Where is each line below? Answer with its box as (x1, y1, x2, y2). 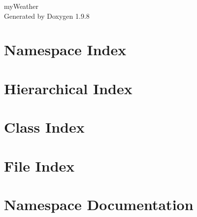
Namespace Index (4, 39, 127, 60)
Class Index (4, 117, 85, 137)
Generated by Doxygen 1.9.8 (4, 10, 90, 21)
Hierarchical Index (4, 78, 132, 98)
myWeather (4, 1, 39, 11)
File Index (4, 155, 75, 176)
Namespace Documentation (4, 194, 194, 214)
